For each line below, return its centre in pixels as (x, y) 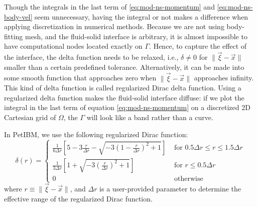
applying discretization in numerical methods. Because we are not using (114, 26)
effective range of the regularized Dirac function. (78, 198)
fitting (14, 36)
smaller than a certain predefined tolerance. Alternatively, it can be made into (124, 67)
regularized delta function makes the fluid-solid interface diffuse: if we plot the (124, 97)
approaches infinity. (224, 78)
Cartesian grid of (30, 117)
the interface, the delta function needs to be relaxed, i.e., (91, 57)
